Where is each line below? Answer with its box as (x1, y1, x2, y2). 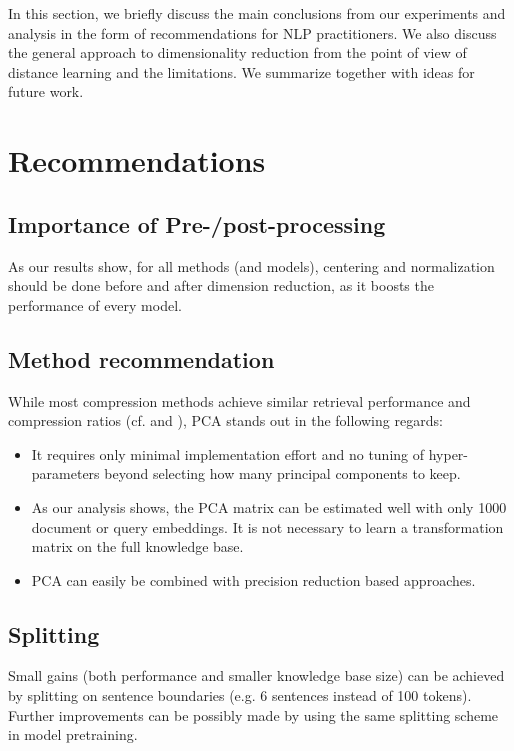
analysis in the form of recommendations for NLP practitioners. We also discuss (8, 22, 497, 43)
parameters (31, 463, 100, 484)
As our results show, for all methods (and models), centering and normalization (8, 255, 495, 276)
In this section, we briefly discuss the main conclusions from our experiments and (8, 3, 506, 23)
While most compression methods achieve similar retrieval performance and (8, 390, 471, 411)
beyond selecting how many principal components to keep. (104, 463, 461, 484)
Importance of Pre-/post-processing (8, 208, 386, 239)
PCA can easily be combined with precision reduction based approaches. (31, 569, 476, 590)
